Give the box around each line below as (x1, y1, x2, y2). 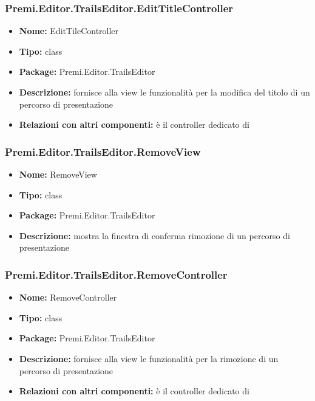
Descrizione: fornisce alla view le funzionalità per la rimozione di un (19, 352, 279, 364)
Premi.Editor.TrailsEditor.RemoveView (5, 144, 201, 159)
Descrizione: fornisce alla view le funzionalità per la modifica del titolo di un (19, 86, 310, 98)
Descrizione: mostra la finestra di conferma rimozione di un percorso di (19, 229, 290, 242)
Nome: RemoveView (19, 168, 97, 180)
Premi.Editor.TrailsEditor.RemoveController (5, 267, 228, 282)
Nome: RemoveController (19, 291, 117, 304)
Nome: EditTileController (19, 24, 119, 37)
